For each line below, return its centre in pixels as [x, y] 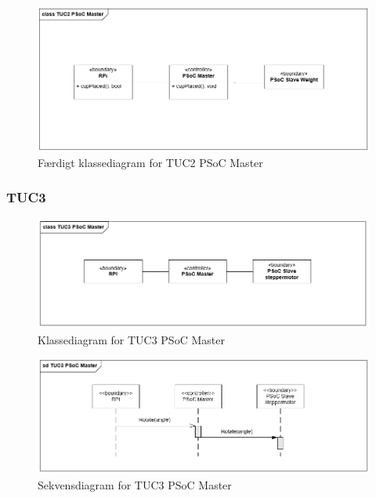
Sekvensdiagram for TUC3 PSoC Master [135, 484]
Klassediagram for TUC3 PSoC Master [131, 339]
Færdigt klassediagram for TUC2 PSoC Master [150, 162]
